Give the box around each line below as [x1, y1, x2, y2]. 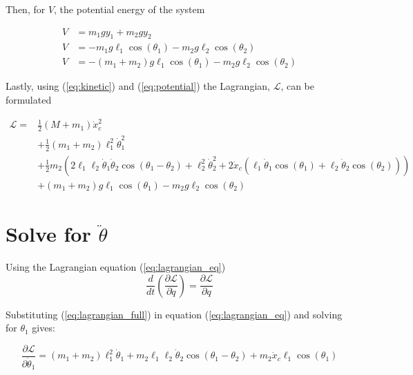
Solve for [6, 220, 91, 248]
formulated [6, 93, 52, 107]
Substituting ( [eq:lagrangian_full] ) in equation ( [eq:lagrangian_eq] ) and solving [6, 307, 343, 321]
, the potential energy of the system [54, 2, 205, 16]
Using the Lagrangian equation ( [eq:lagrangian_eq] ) [6, 260, 226, 274]
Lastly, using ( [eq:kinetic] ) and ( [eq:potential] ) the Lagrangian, [6, 79, 270, 93]
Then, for [6, 2, 46, 16]
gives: [32, 320, 55, 335]
